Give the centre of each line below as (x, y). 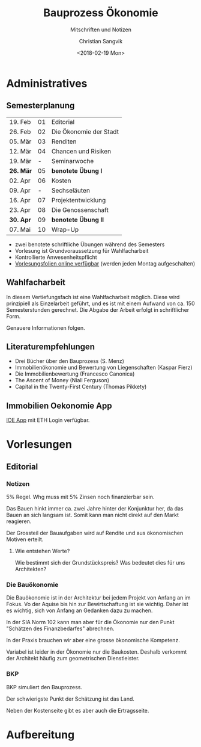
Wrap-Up (65, 229)
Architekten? (31, 569)
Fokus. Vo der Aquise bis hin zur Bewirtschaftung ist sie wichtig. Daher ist (97, 604)
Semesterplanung (40, 106)
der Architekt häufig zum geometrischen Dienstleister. (73, 659)
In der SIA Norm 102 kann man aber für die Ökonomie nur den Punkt (91, 622)
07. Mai (20, 229)
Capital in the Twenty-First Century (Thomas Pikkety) (81, 387)
